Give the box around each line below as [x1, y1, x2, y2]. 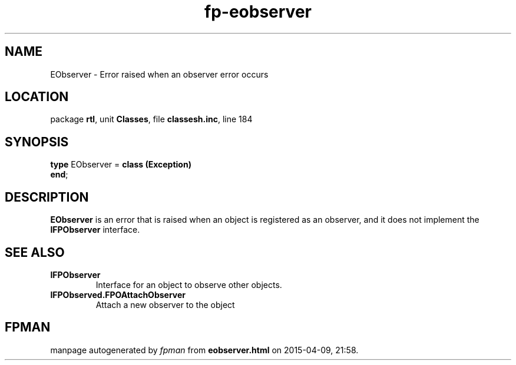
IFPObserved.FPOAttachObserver [50, 289, 186, 300]
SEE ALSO [5, 245, 65, 260]
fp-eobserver [204, 2, 312, 22]
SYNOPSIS [5, 134, 69, 149]
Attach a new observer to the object [95, 299, 235, 310]
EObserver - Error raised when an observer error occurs [50, 69, 269, 79]
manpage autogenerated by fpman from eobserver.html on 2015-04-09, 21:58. [50, 344, 359, 355]
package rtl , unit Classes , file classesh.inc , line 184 [50, 114, 253, 125]
